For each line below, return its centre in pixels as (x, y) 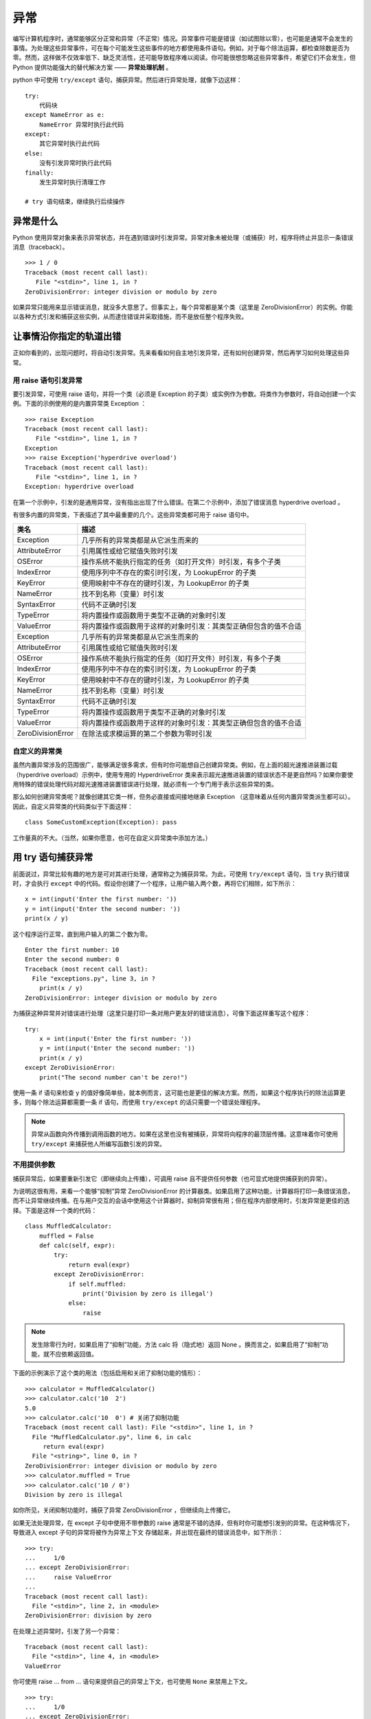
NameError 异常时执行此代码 (81, 124)
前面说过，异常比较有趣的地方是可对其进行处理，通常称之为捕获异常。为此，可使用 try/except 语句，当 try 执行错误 (181, 874)
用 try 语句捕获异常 (53, 857)
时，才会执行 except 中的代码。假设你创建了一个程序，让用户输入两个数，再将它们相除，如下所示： (155, 883)
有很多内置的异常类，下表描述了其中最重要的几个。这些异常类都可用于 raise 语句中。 (133, 515)
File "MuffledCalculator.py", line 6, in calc (112, 1437)
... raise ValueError (69, 1577)
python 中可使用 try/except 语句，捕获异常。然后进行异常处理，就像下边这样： (128, 80)
